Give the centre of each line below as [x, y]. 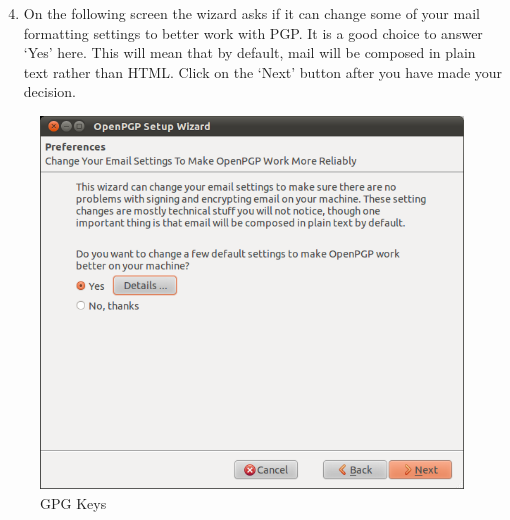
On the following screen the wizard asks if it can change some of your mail [251, 13]
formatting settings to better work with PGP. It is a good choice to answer [253, 32]
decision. [49, 91]
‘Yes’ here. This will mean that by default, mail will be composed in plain [249, 52]
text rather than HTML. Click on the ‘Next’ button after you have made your [263, 71]
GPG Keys [73, 502]
